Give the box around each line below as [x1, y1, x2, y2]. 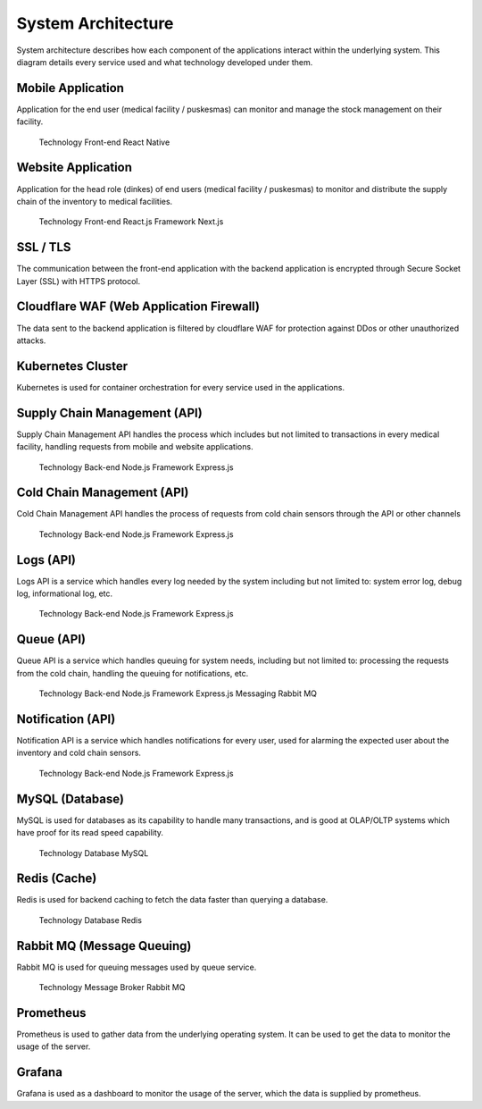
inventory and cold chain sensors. [16, 747, 142, 759]
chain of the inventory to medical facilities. [16, 196, 173, 206]
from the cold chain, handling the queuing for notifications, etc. [16, 668, 249, 678]
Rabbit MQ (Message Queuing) [16, 938, 192, 954]
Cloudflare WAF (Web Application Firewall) [16, 299, 261, 315]
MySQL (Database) [16, 791, 125, 806]
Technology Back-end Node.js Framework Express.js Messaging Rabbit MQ [38, 688, 317, 699]
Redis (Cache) [16, 871, 97, 886]
